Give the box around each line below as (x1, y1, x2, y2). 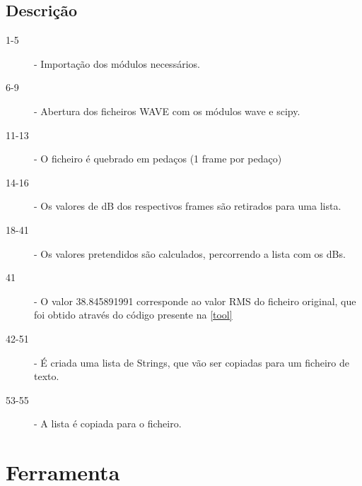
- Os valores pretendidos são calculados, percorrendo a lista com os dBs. (34, 246, 346, 261)
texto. (34, 369, 59, 384)
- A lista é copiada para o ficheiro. (34, 416, 182, 431)
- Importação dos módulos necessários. (34, 56, 200, 71)
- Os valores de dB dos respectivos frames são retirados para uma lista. (34, 198, 341, 213)
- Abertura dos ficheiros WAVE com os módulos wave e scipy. (34, 103, 300, 118)
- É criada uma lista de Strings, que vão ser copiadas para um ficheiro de (34, 355, 349, 369)
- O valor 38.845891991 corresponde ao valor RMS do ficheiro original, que (34, 293, 356, 308)
